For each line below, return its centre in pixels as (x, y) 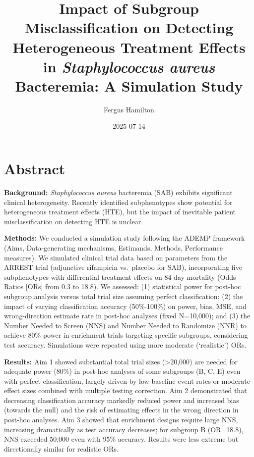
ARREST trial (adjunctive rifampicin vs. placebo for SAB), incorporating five (123, 267)
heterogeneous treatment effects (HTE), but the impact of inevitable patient (120, 212)
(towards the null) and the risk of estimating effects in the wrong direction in (121, 410)
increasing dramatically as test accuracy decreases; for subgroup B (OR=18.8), (124, 429)
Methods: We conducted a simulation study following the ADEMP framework (125, 238)
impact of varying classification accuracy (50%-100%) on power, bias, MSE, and (125, 306)
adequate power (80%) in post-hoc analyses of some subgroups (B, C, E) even (122, 371)
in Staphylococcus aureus (129, 66)
